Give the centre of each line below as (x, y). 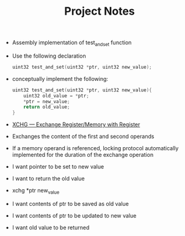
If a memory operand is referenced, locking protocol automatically (95, 148)
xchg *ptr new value (36, 191)
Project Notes (100, 11)
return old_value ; (47, 107)
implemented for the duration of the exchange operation (83, 155)
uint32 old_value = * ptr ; (56, 96)
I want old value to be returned (51, 227)
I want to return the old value (48, 178)
